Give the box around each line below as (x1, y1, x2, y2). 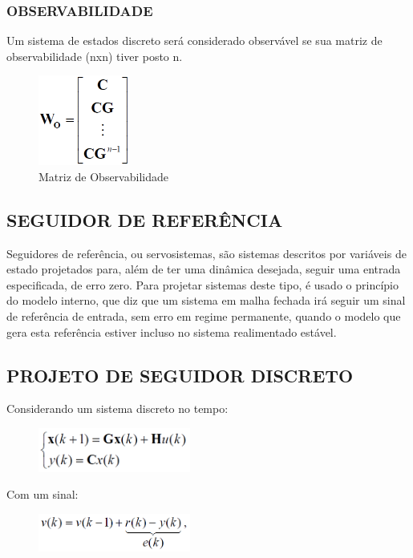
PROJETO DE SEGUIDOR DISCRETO (6, 362, 354, 387)
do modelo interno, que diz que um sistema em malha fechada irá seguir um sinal (6, 292, 406, 309)
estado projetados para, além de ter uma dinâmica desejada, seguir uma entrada (6, 261, 401, 277)
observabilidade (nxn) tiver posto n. (6, 47, 183, 64)
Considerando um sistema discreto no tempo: (6, 400, 229, 417)
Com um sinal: (6, 486, 79, 503)
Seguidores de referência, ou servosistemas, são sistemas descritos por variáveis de (6, 245, 407, 261)
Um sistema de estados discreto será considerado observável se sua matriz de (6, 32, 383, 49)
